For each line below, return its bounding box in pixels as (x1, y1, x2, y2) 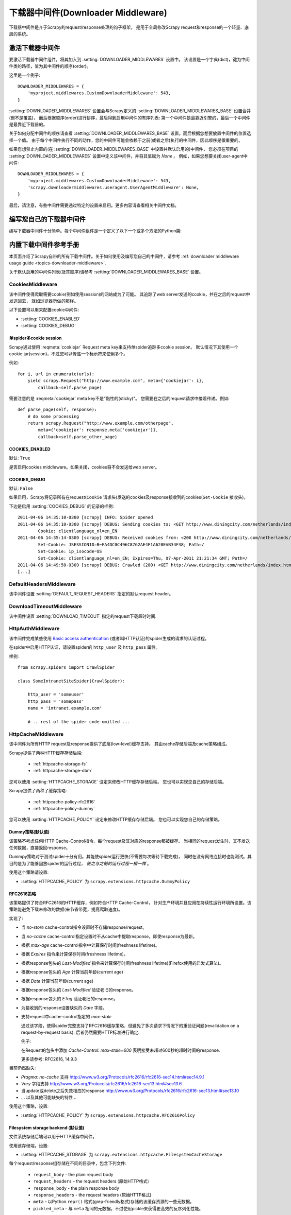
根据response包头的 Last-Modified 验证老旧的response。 (21, 987, 136, 992)
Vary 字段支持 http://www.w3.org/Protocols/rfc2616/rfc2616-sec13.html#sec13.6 (21, 1081, 182, 1087)
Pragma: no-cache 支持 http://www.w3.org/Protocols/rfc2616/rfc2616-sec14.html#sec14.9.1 (21, 1074, 205, 1080)
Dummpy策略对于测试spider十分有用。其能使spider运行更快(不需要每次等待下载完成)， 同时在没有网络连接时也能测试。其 (9, 853, 252, 860)
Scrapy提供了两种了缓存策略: (9, 788, 67, 794)
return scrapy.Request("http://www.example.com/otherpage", (27, 420, 174, 426)
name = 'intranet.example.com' (27, 705, 102, 711)
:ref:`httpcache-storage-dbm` (33, 768, 93, 774)
